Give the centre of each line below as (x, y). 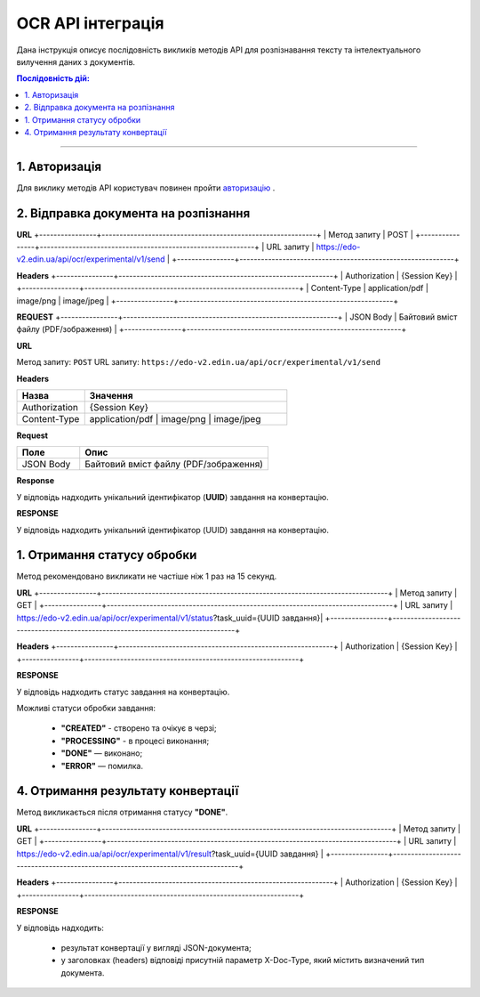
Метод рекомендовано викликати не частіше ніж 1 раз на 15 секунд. (147, 576)
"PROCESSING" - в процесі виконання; (135, 741)
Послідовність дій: (53, 78)
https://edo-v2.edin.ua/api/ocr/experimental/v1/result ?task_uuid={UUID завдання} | (170, 854)
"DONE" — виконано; (102, 753)
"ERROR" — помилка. (102, 766)
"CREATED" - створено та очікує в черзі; (139, 728)
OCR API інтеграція (90, 23)
